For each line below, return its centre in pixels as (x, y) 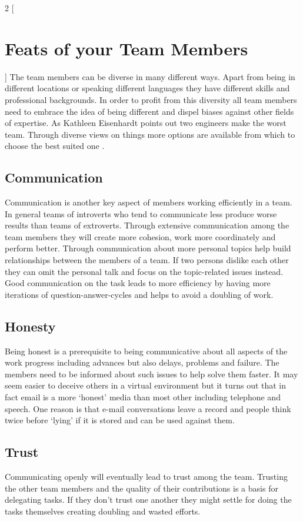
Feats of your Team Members (126, 48)
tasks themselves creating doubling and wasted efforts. (103, 511)
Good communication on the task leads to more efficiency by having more (138, 283)
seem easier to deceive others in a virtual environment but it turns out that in (146, 385)
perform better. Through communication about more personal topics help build (148, 248)
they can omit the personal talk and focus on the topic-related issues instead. (144, 271)
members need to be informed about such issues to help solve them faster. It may (151, 374)
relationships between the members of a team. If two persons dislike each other (147, 260)
